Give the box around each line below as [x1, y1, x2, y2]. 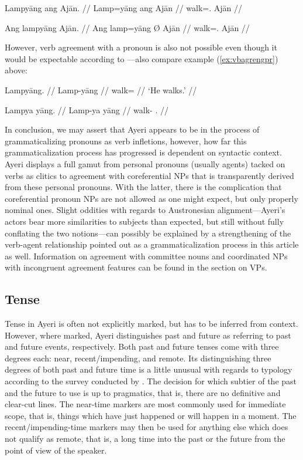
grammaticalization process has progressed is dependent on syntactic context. [5, 146, 282, 158]
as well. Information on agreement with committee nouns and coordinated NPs [5, 249, 288, 262]
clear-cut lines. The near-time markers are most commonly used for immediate [5, 398, 286, 410]
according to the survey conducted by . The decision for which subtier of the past [5, 375, 297, 387]
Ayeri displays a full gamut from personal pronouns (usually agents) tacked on [5, 157, 285, 170]
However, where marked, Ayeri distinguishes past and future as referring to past [5, 329, 291, 341]
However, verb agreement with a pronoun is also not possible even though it [5, 41, 277, 53]
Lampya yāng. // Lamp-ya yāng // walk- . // [5, 103, 168, 116]
